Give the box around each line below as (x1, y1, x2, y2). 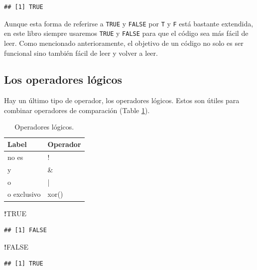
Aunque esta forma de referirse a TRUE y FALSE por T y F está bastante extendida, (4, 18, 254, 28)
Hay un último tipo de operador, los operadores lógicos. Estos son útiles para (4, 95, 240, 106)
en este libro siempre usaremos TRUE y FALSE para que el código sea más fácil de (4, 28, 249, 38)
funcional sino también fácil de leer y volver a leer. (4, 47, 158, 58)
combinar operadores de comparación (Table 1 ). (4, 105, 150, 115)
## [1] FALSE (4, 227, 47, 234)
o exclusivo (7, 189, 41, 199)
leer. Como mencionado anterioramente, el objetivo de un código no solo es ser (4, 37, 244, 48)
